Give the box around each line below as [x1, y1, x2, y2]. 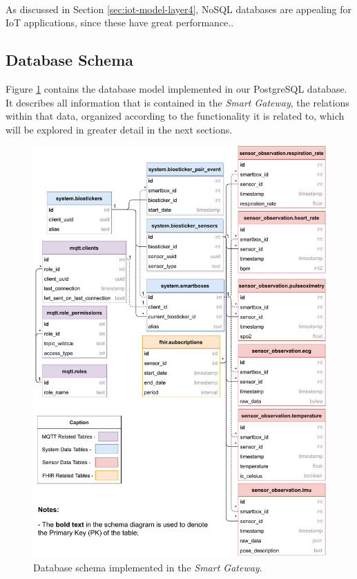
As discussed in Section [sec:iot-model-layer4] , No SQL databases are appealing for [6, 1, 351, 16]
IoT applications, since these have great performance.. [6, 15, 234, 30]
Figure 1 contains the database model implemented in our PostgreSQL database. [6, 81, 347, 95]
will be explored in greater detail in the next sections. [6, 122, 233, 136]
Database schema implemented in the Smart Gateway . [33, 560, 262, 574]
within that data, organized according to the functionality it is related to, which [6, 109, 345, 123]
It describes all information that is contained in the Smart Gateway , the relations [6, 95, 349, 109]
